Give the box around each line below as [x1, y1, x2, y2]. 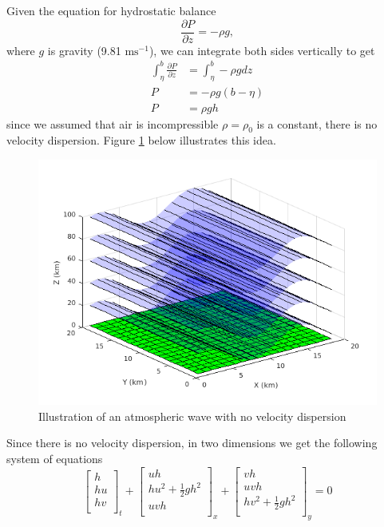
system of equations [6, 450, 103, 467]
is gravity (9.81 [47, 42, 121, 58]
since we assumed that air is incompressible [6, 115, 219, 132]
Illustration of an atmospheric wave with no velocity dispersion [38, 407, 346, 424]
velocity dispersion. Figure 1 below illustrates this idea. [6, 132, 276, 149]
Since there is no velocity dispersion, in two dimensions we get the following [6, 434, 378, 451]
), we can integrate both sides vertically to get [148, 42, 375, 58]
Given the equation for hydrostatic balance [6, 2, 216, 18]
